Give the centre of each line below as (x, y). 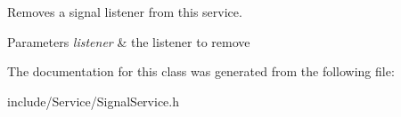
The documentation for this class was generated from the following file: (201, 71)
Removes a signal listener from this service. (125, 12)
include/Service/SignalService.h (94, 101)
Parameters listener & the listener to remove (129, 41)
